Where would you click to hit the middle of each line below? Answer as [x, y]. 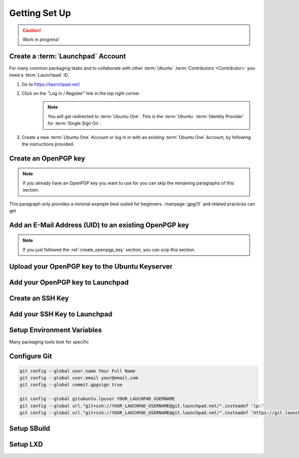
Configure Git [31, 356]
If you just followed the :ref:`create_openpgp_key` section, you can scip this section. [109, 250]
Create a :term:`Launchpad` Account [68, 56]
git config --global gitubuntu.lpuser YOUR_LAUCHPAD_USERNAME [97, 399]
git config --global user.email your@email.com [79, 378]
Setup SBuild [30, 429]
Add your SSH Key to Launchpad [61, 314]
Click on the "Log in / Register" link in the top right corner [80, 93]
